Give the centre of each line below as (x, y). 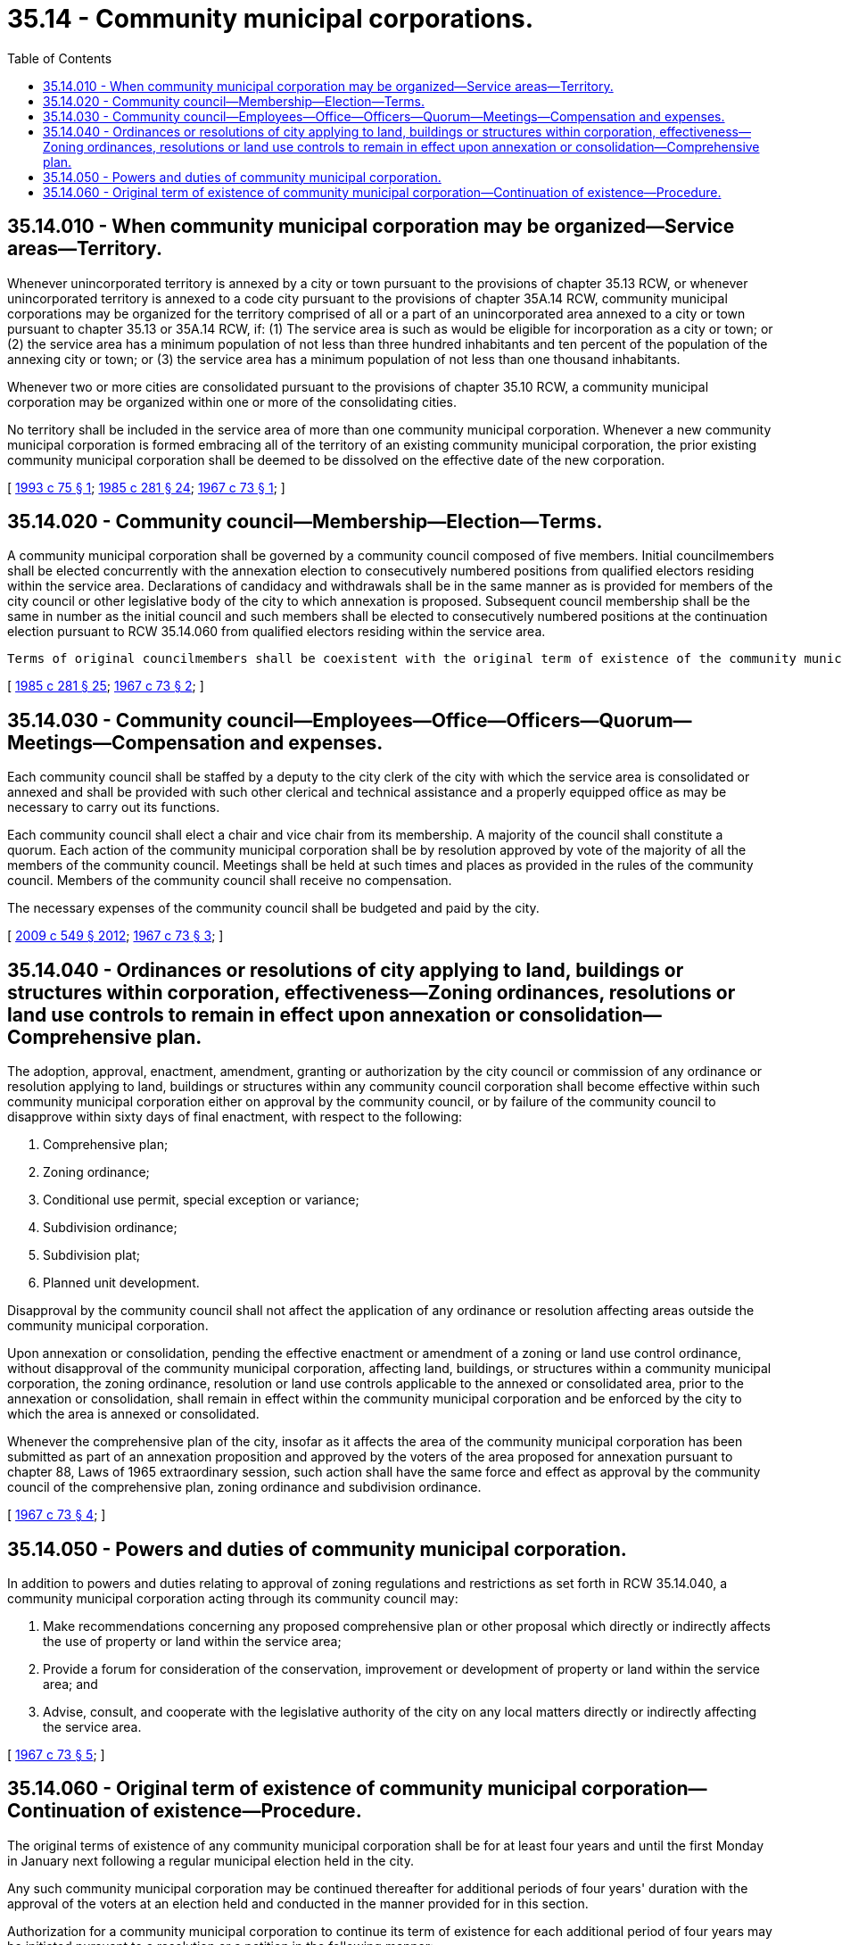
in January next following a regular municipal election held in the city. (210, 1860)
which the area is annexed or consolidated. (133, 1414)
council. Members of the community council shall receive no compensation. (230, 881)
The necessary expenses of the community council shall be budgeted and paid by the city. (273, 908)
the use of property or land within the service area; (192, 1641)
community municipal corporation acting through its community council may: (233, 1598)
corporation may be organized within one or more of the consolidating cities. (232, 401)
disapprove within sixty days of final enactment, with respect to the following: (235, 1117)
